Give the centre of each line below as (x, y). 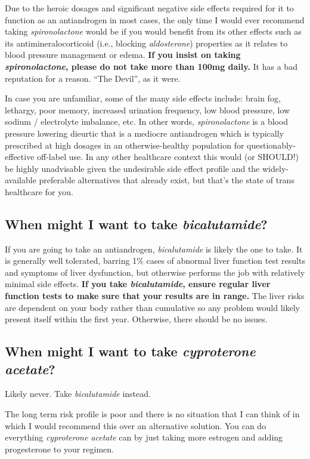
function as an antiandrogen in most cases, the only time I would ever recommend (155, 19)
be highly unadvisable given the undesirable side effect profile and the (132, 168)
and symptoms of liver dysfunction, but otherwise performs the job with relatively (155, 272)
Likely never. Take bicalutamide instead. (78, 394)
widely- (275, 168)
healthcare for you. (39, 191)
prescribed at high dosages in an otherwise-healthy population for (125, 145)
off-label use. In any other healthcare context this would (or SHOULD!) (168, 157)
